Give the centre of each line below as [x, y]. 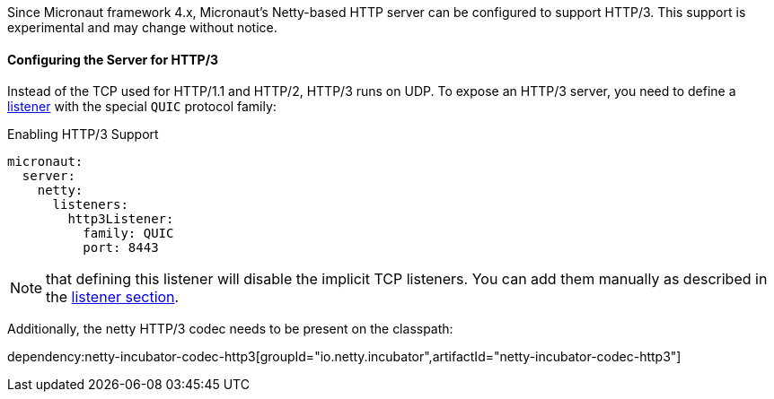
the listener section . [113, 297]
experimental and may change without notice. [142, 27]
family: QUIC [128, 234]
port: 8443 [121, 248]
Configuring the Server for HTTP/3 [113, 59]
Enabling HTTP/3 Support [83, 134]
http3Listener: [121, 219]
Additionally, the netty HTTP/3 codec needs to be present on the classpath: [230, 329]
